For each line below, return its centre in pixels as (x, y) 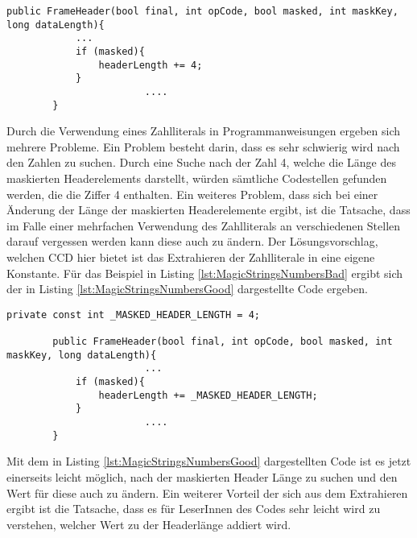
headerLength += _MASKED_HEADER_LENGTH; (208, 395)
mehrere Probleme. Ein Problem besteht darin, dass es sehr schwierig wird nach (203, 146)
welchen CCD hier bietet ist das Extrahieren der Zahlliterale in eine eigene (191, 257)
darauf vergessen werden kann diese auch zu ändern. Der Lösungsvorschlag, (192, 241)
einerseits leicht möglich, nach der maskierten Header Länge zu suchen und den (202, 476)
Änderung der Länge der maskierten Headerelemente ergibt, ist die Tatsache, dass (208, 210)
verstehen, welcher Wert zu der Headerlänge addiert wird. (149, 524)
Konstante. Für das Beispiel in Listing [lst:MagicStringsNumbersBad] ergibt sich (205, 273)
